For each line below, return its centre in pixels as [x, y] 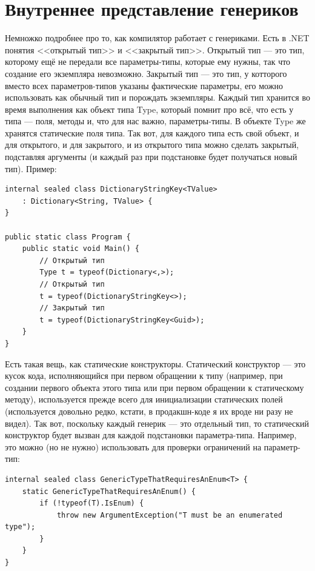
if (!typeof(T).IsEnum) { [92, 503]
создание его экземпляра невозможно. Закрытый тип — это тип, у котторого [146, 73]
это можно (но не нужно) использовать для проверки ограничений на [133, 446]
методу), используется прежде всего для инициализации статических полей [144, 399]
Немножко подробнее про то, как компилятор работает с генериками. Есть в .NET [157, 38]
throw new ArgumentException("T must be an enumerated [170, 515]
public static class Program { [68, 237]
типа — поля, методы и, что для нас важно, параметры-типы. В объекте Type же [155, 121]
